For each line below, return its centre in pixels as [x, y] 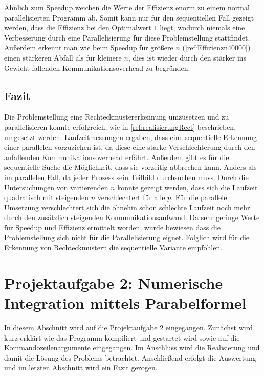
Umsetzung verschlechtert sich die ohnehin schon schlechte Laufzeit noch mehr [127, 207]
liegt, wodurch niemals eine [202, 27]
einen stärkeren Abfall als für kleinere [63, 57]
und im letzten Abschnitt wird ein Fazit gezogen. [81, 368]
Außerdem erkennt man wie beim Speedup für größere [89, 47]
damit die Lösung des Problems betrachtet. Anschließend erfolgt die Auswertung [130, 357]
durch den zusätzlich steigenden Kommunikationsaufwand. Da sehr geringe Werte [132, 217]
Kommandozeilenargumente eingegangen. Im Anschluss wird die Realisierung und [132, 348]
